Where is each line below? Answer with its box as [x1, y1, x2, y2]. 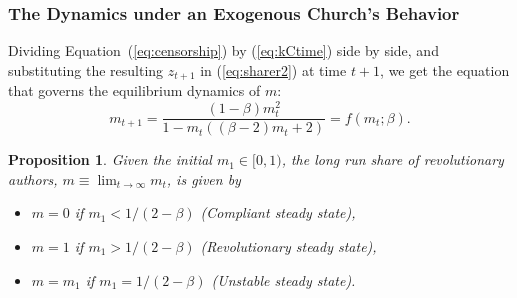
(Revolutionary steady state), [200, 235, 377, 256]
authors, [8, 168, 58, 189]
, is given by [166, 168, 241, 189]
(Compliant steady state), [200, 202, 356, 223]
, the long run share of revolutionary [281, 149, 504, 170]
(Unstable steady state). [211, 269, 356, 290]
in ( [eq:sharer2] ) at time [200, 59, 347, 80]
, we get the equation [380, 59, 510, 80]
